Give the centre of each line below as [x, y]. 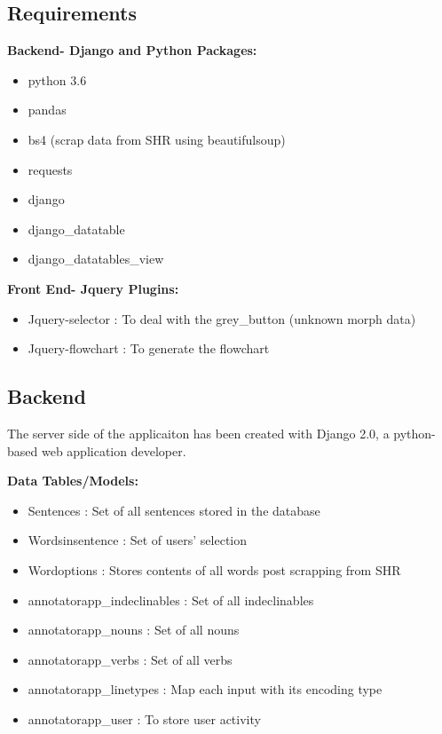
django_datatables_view [96, 259]
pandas [47, 110]
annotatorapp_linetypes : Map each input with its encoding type [205, 689]
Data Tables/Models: [73, 481]
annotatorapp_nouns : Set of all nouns [134, 630]
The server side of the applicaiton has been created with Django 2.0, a [198, 433]
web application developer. [114, 450]
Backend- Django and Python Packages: [132, 50]
